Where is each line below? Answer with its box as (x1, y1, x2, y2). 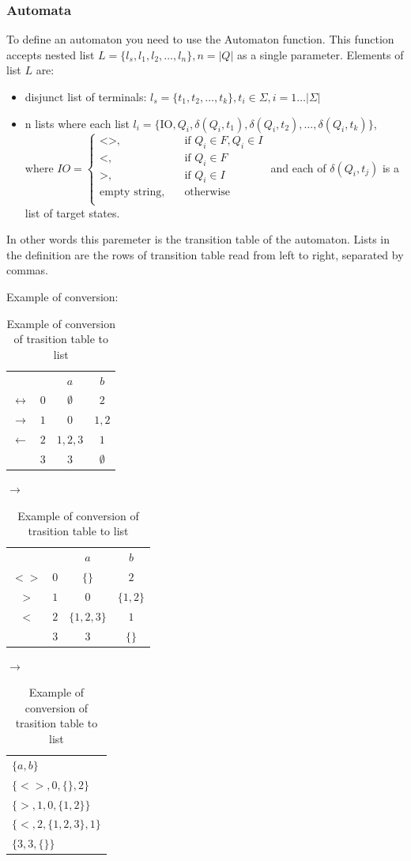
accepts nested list (6, 46, 95, 62)
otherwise (184, 187, 231, 198)
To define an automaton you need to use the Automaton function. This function (6, 31, 394, 47)
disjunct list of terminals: (25, 89, 147, 104)
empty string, (100, 187, 165, 198)
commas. (6, 262, 48, 278)
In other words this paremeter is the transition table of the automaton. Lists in (6, 231, 390, 247)
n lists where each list (25, 115, 130, 131)
